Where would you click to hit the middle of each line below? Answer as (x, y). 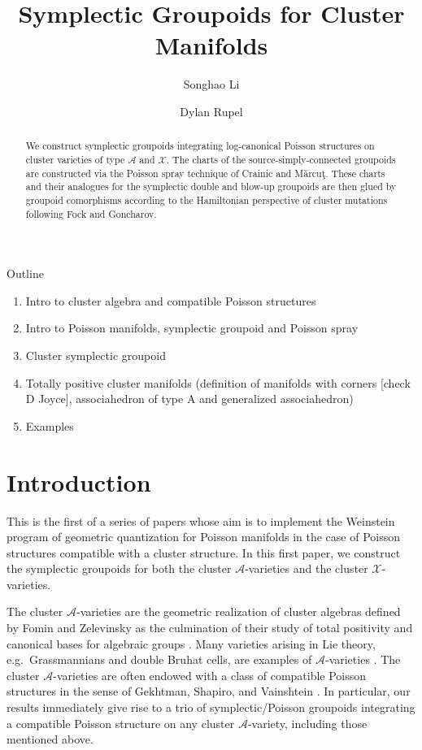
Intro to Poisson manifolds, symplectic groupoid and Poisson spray (192, 328)
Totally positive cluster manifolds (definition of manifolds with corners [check (218, 382)
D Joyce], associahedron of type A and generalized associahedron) (189, 399)
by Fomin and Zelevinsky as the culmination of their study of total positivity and (210, 628)
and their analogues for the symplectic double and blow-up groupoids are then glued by (211, 186)
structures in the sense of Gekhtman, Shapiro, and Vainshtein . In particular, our (209, 691)
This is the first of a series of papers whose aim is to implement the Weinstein (201, 520)
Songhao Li (211, 84)
